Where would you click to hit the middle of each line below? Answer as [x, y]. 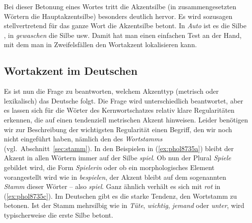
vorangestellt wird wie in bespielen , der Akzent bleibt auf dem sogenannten [115, 177]
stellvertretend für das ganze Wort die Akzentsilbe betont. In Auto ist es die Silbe [125, 26]
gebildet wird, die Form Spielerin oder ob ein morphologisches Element [109, 167]
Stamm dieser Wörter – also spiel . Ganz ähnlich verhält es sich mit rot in [112, 186]
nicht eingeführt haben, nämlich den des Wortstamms [83, 139]
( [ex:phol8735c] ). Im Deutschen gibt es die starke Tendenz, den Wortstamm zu [120, 196]
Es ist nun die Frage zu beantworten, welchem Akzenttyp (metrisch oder [111, 91]
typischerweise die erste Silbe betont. [59, 214]
